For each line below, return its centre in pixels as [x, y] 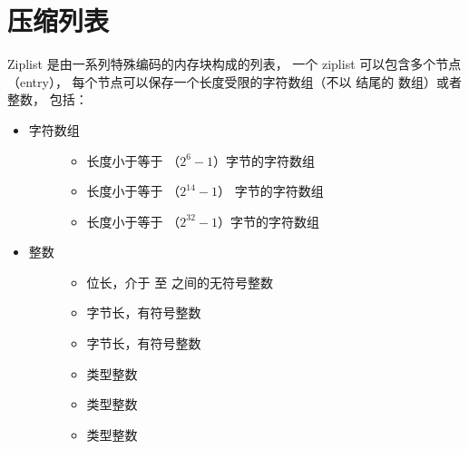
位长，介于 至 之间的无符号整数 [180, 282]
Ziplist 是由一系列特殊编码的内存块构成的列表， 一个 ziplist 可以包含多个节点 [234, 64]
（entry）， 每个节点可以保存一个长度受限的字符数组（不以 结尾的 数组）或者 [234, 81]
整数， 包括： [48, 99]
